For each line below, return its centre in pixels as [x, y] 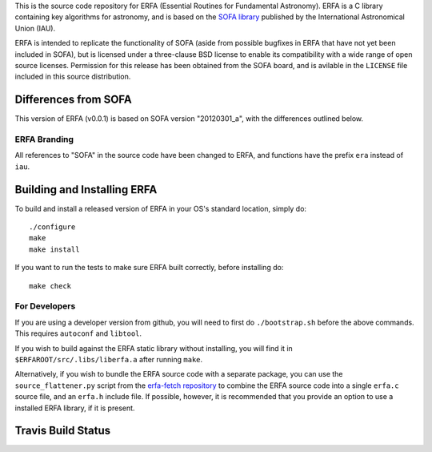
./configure [52, 227]
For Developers [45, 306]
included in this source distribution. [73, 77]
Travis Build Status [63, 431]
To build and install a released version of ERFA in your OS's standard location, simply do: [161, 208]
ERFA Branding [44, 139]
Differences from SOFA [73, 100]
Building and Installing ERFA [86, 190]
